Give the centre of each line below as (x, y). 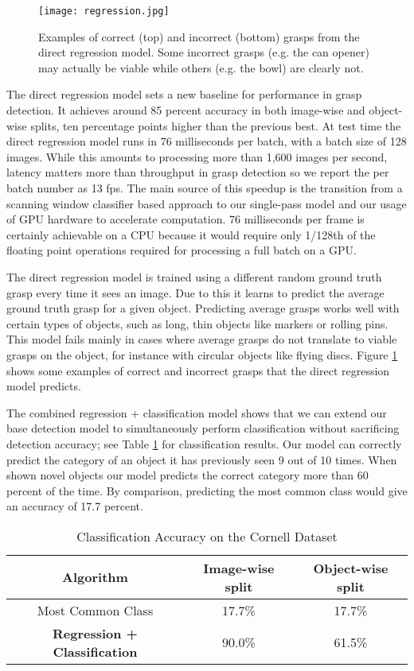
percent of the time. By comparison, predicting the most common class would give (207, 490)
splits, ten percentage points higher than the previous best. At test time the (216, 125)
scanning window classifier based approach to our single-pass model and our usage (207, 203)
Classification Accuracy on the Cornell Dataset (207, 536)
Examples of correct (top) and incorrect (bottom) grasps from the (199, 36)
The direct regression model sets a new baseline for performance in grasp (184, 94)
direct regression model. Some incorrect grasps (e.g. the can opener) (204, 52)
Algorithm (95, 577)
